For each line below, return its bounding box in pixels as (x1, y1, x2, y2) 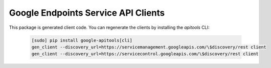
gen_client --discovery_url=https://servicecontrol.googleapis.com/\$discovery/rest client (31, 51, 259, 57)
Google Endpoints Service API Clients (9, 7, 165, 18)
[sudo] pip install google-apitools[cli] (31, 37, 133, 43)
